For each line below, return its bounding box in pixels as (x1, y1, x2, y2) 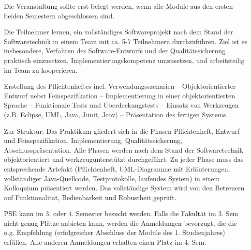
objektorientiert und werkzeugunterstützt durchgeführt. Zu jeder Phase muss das (4, 154, 244, 164)
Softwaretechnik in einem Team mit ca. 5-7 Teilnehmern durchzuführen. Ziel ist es (4, 36, 248, 46)
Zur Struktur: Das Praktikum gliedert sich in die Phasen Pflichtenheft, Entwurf (4, 125, 240, 136)
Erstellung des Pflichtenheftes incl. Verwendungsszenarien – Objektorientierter (4, 81, 236, 91)
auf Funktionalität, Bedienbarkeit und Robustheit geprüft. (4, 192, 177, 202)
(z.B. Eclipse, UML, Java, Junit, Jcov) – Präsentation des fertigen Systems (4, 109, 226, 119)
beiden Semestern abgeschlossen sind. (4, 10, 115, 20)
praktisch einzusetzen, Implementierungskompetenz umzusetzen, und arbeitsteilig (4, 55, 245, 65)
